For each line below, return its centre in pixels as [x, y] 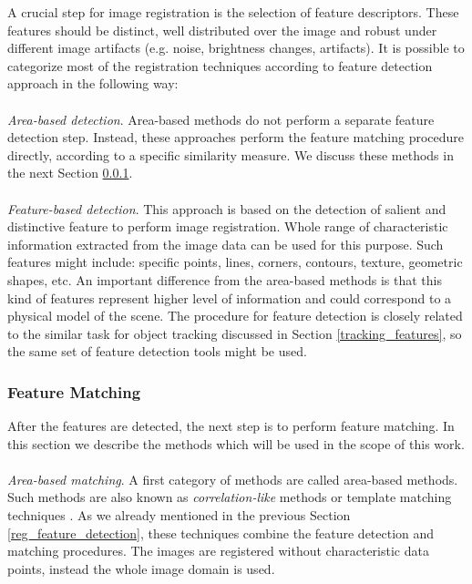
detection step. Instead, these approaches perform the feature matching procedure [236, 137]
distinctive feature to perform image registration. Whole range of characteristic [228, 226]
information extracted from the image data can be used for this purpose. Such [226, 244]
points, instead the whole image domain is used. [141, 568]
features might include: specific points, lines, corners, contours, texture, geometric [235, 262]
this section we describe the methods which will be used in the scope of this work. [236, 443]
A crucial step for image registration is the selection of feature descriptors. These [233, 12]
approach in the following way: [93, 83]
